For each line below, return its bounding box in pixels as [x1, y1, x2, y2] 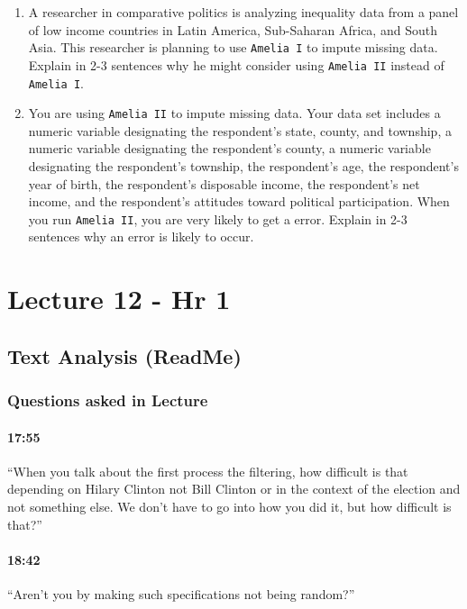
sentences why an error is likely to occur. [28, 227, 254, 246]
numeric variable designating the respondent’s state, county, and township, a [28, 121, 452, 140]
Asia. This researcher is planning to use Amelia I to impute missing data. [28, 38, 438, 57]
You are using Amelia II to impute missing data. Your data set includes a [28, 104, 441, 123]
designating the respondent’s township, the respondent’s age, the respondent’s [28, 157, 459, 175]
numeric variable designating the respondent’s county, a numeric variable [28, 139, 431, 158]
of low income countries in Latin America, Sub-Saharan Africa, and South [28, 20, 437, 39]
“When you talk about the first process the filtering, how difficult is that [7, 461, 408, 480]
